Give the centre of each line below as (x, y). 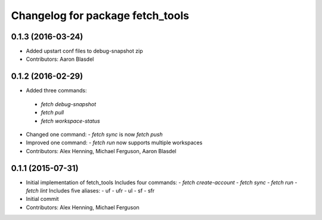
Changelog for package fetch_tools (100, 16)
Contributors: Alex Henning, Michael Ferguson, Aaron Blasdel (101, 151)
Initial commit (42, 199)
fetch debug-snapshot (69, 104)
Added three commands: (56, 91)
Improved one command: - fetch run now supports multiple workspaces (114, 142)
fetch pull (52, 113)
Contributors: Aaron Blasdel (60, 59)
